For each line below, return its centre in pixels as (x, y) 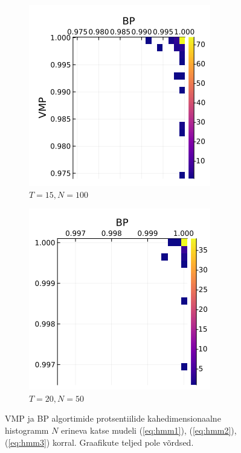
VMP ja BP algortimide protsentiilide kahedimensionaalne (113, 418)
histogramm (27, 430)
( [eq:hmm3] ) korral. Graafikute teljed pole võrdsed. (99, 442)
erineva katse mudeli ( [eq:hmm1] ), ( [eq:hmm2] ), (149, 430)
